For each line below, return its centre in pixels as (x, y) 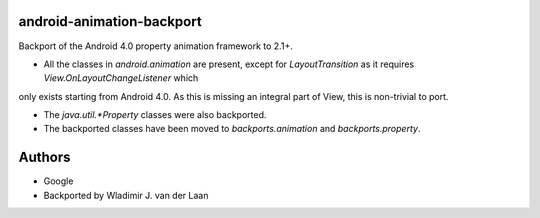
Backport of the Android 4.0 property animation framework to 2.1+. (156, 46)
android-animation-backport (110, 21)
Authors (44, 157)
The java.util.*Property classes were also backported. (155, 115)
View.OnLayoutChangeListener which (121, 78)
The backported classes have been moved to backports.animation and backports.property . (232, 129)
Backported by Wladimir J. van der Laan (126, 195)
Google (58, 181)
